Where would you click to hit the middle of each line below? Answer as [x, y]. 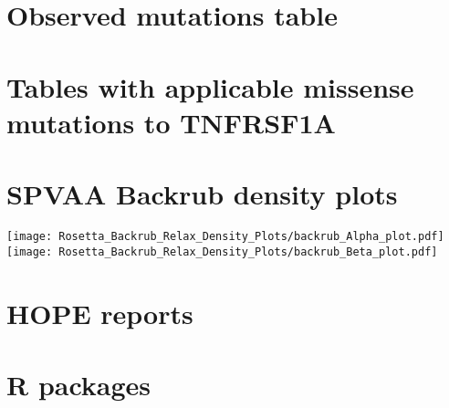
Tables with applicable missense [210, 86]
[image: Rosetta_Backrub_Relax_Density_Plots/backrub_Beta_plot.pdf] [222, 251]
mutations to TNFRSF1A [171, 122]
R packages [79, 384]
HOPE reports [100, 313]
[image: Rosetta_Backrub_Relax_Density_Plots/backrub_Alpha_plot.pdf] [225, 237]
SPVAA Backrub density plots [202, 194]
